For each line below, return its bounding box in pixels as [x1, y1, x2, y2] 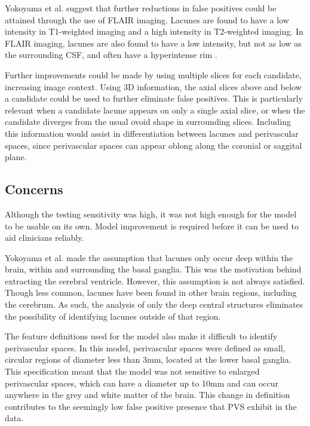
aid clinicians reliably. [5, 231, 84, 244]
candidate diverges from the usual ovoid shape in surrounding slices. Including [5, 115, 291, 128]
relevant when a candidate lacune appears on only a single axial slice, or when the [5, 103, 305, 116]
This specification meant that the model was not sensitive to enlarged [5, 365, 260, 378]
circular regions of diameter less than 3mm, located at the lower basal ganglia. [5, 353, 291, 366]
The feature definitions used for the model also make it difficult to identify [5, 330, 278, 342]
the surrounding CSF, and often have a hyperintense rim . [5, 48, 217, 61]
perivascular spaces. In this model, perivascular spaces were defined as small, [5, 341, 286, 354]
